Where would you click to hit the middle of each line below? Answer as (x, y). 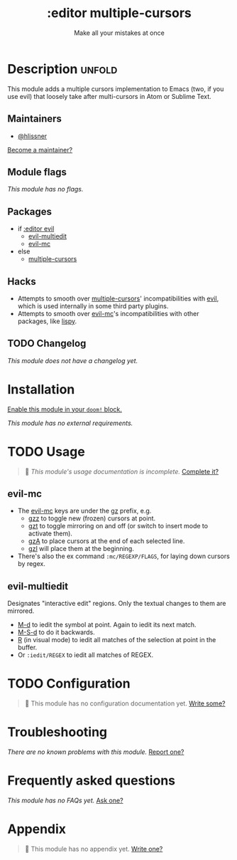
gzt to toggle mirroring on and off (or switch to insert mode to (118, 526)
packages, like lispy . (47, 321)
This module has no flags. (45, 189)
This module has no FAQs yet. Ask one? (65, 801)
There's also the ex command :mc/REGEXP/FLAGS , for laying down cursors (124, 556)
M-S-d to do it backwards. (56, 632)
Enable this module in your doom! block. (65, 409)
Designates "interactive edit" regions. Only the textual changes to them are (117, 604)
